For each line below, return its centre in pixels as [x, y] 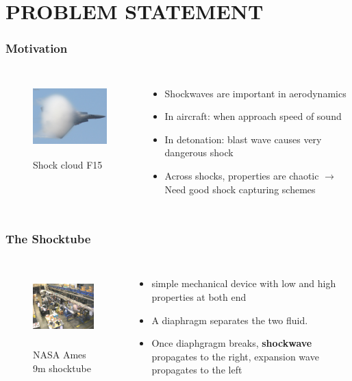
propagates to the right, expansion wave [235, 356]
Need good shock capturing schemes [240, 189]
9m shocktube [62, 368]
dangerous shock [199, 152]
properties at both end [199, 296]
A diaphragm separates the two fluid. [230, 320]
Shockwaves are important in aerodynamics [255, 93]
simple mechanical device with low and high [244, 283]
